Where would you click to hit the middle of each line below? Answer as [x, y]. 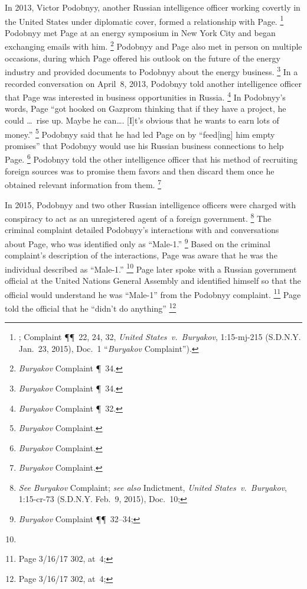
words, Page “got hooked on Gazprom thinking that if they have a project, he [146, 109]
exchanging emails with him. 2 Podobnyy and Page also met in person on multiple [153, 46]
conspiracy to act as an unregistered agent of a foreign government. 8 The [138, 217]
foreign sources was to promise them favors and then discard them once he [140, 171]
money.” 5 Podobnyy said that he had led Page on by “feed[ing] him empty [140, 133]
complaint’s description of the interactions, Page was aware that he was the [141, 255]
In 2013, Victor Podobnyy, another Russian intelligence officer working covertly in [153, 7]
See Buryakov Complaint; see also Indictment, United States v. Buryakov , [153, 487]
